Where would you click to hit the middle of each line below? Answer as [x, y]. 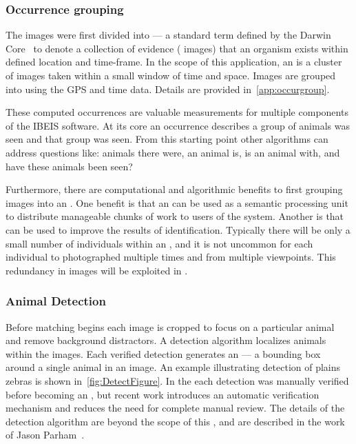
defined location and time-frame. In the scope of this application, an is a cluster [174, 62]
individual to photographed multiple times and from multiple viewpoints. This [171, 257]
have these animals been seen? [69, 166]
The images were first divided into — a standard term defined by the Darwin [168, 35]
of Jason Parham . [45, 435]
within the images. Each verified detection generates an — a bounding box [163, 353]
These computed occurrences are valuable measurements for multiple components [177, 112]
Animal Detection [56, 301]
